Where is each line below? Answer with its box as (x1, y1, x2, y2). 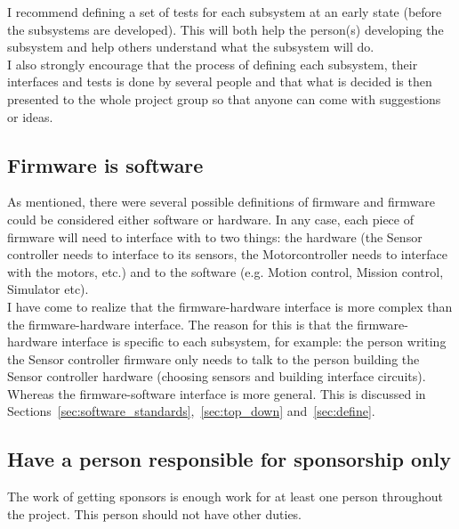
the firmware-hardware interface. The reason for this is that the (7, 314, 353, 333)
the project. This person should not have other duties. (7, 504, 302, 523)
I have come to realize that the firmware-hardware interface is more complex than (7, 297, 453, 315)
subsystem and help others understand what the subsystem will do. (7, 37, 374, 56)
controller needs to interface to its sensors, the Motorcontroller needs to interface (7, 245, 448, 264)
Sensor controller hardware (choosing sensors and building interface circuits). (7, 367, 426, 386)
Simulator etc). (7, 280, 89, 298)
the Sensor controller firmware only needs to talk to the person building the (7, 349, 420, 368)
